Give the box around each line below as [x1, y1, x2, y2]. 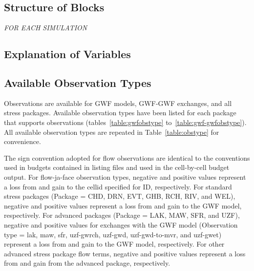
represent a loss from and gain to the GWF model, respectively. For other [4, 239, 225, 249]
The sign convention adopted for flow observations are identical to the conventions [4, 152, 250, 163]
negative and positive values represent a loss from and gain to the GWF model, [4, 200, 242, 210]
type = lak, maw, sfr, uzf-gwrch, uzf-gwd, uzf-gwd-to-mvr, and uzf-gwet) [4, 229, 222, 239]
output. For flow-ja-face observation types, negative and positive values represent [4, 171, 246, 182]
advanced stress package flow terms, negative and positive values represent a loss [4, 248, 246, 258]
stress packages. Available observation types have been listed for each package [4, 107, 236, 118]
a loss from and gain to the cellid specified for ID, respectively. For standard [4, 181, 232, 191]
